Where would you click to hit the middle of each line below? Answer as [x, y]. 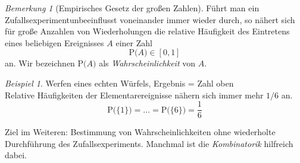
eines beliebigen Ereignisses [54, 42]
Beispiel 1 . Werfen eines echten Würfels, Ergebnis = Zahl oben [119, 83]
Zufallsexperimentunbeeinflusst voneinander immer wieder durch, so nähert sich [150, 19]
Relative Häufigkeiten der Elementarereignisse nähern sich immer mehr [134, 95]
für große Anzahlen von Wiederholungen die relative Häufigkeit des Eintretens [147, 31]
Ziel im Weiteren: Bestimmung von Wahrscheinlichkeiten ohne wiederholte [140, 132]
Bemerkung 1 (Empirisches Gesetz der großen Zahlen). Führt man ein [132, 8]
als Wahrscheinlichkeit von [147, 63]
